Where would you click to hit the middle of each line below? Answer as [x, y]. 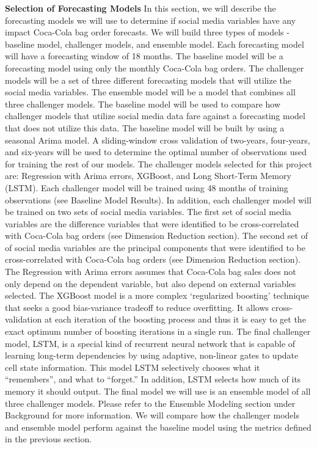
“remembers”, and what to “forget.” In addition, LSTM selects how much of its [153, 379]
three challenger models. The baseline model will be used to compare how [143, 104]
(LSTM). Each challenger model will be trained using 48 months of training [147, 187]
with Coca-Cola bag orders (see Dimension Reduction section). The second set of [156, 235]
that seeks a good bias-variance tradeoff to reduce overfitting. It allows [137, 307]
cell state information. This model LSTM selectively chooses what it [133, 367]
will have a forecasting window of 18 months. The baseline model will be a [144, 56]
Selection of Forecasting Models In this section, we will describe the [140, 8]
